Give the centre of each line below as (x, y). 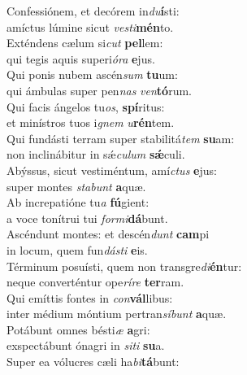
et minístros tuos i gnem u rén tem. (91, 122)
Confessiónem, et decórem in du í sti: (93, 11)
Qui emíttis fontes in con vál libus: (90, 297)
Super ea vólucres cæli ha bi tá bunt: (93, 362)
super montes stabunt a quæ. (76, 186)
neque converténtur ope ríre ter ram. (95, 282)
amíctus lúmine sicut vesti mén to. (90, 26)
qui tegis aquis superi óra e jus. (81, 58)
